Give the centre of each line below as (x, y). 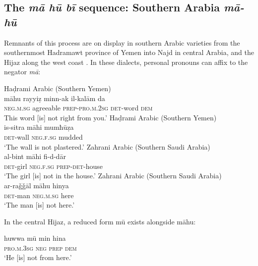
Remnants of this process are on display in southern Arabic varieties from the (122, 42)
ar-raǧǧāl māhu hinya (36, 185)
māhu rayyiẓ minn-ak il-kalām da (55, 98)
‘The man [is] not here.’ (39, 205)
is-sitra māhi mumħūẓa (39, 127)
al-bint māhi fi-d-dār (35, 156)
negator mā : (22, 72)
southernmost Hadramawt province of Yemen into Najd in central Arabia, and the (129, 52)
